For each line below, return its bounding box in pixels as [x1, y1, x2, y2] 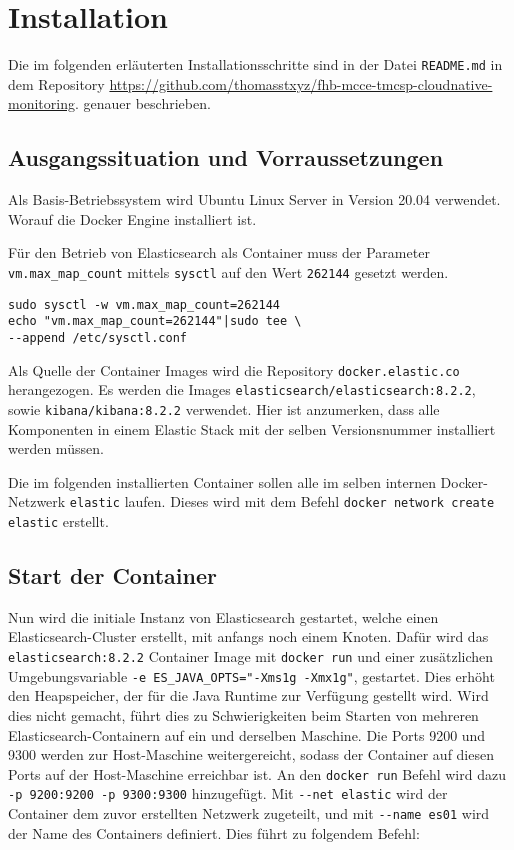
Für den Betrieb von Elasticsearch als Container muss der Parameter [8, 242, 430, 263]
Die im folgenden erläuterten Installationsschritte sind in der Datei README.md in [8, 54, 503, 75]
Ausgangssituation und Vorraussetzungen [8, 142, 444, 173]
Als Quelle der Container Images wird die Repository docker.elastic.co [8, 359, 460, 380]
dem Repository [8, 73, 105, 94]
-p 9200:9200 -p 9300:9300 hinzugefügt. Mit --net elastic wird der [8, 783, 448, 804]
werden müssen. [8, 438, 104, 459]
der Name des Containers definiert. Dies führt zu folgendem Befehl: [8, 822, 420, 843]
